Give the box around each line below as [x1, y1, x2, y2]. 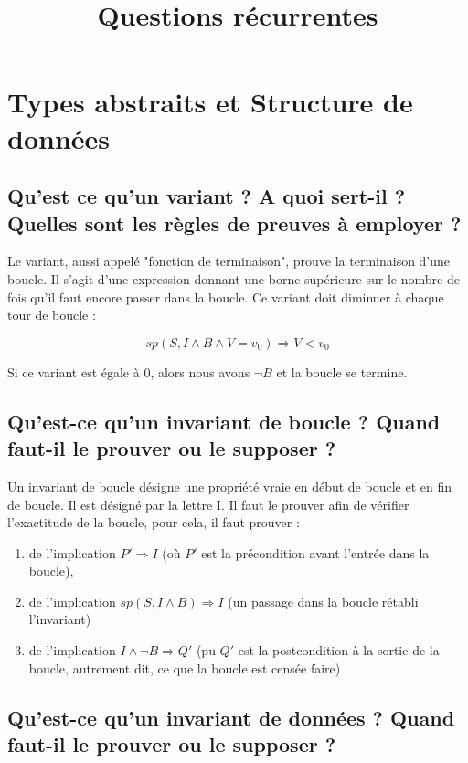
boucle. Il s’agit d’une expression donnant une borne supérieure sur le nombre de [7, 269, 460, 288]
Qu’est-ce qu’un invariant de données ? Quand [7, 703, 455, 731]
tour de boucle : [7, 305, 96, 324]
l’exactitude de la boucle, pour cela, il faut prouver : [7, 513, 300, 532]
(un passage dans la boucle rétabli [228, 591, 419, 610]
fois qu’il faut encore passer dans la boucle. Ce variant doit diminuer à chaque [7, 287, 444, 306]
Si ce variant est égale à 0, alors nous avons [7, 362, 250, 381]
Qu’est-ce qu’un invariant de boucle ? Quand [7, 407, 441, 435]
